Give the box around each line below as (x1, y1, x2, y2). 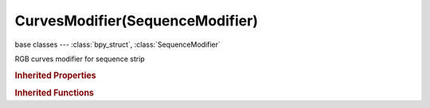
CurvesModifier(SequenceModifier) (14, 12, 259, 29)
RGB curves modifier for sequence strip (14, 54, 145, 64)
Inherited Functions (14, 87, 95, 98)
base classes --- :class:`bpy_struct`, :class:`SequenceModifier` (14, 40, 221, 49)
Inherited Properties (14, 70, 97, 81)
